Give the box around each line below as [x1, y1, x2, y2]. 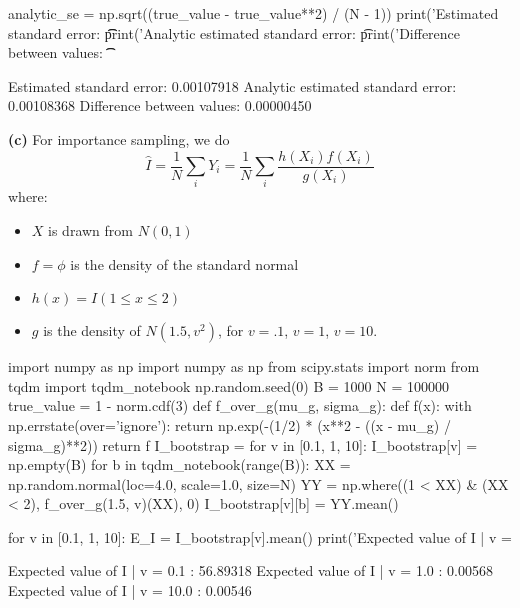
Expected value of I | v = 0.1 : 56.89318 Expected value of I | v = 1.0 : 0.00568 [8, 560, 493, 581]
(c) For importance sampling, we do [8, 128, 230, 149]
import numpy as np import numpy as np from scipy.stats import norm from [8, 356, 480, 377]
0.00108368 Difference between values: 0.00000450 [8, 95, 312, 116]
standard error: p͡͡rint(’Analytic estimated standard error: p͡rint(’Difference [8, 22, 461, 43]
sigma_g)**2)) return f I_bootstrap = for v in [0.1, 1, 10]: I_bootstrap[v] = [8, 434, 478, 455]
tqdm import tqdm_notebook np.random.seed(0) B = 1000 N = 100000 [8, 375, 449, 396]
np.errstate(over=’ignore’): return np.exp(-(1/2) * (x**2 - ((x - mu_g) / [8, 414, 451, 435]
